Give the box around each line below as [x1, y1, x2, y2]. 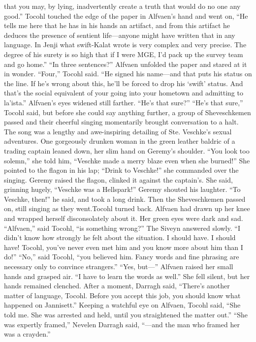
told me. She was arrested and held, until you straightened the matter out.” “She [4, 310, 248, 319]
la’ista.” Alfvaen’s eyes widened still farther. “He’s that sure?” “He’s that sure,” [4, 97, 243, 107]
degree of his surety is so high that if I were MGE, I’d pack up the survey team [4, 49, 243, 59]
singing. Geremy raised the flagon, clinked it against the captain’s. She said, [4, 174, 233, 185]
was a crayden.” [4, 329, 51, 339]
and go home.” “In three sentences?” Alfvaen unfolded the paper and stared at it [4, 59, 247, 69]
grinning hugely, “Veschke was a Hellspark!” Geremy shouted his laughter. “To [4, 184, 241, 194]
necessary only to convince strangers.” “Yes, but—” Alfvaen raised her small [4, 261, 233, 272]
